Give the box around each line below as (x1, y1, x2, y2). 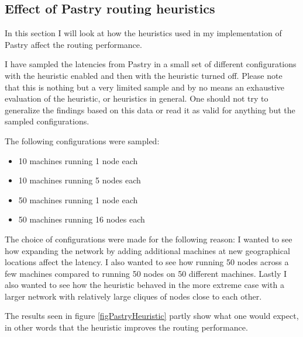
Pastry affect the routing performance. (5, 38, 142, 50)
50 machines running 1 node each (18, 193, 138, 206)
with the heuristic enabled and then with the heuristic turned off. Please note (5, 69, 283, 81)
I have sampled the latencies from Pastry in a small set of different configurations (5, 58, 297, 70)
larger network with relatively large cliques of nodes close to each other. (5, 290, 262, 302)
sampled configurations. (5, 115, 89, 127)
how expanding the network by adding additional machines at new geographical (5, 244, 290, 256)
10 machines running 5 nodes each (18, 174, 141, 186)
